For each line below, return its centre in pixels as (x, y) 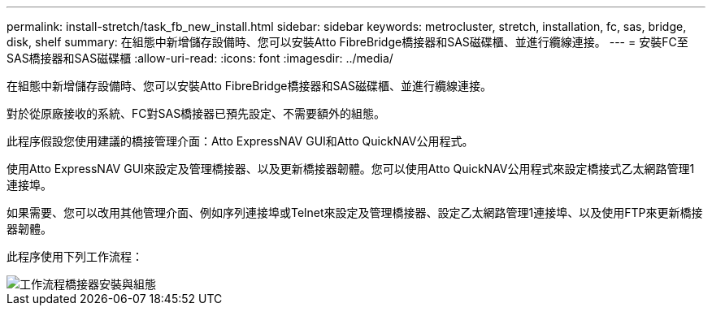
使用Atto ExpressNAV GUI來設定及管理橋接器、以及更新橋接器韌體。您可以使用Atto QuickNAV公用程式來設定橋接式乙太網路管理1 (351, 169)
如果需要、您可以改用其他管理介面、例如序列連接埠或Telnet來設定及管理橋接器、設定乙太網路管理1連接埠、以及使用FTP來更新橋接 (355, 212)
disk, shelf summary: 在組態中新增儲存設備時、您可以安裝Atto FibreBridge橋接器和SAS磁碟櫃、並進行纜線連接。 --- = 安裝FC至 (347, 42)
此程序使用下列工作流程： (75, 256)
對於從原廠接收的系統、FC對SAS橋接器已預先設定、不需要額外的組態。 (196, 113)
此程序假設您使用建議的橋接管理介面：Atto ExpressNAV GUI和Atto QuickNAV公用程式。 (240, 141)
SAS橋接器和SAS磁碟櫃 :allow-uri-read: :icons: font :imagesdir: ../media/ (200, 58)
